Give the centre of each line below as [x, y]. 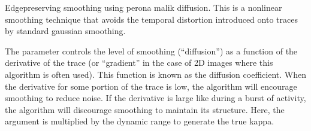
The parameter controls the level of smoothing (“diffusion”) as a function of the [151, 51]
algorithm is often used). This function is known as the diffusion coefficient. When [155, 74]
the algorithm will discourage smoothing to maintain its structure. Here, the [145, 109]
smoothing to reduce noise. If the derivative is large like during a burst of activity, [155, 98]
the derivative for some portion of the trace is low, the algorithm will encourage [151, 86]
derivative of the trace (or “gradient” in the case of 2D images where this [139, 63]
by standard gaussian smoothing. [65, 31]
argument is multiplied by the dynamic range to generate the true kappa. [140, 121]
